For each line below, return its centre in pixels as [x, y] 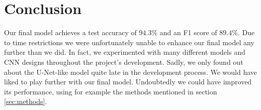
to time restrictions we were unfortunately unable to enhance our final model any [129, 42]
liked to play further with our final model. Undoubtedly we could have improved [128, 82]
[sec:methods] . [26, 101]
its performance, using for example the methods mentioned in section [111, 91]
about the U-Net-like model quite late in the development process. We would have [130, 72]
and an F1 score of [188, 32]
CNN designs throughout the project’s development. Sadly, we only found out [124, 62]
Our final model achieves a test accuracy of [70, 32]
